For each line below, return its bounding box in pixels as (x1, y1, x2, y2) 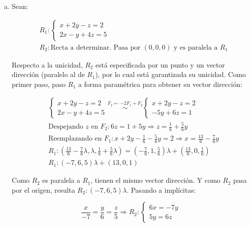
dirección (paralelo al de (11, 69, 85, 79)
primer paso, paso (11, 78, 66, 89)
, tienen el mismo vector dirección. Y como (90, 175, 221, 185)
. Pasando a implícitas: (126, 184, 196, 195)
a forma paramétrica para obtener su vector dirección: (78, 78, 243, 89)
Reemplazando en (48, 135, 102, 143)
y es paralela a (174, 44, 218, 51)
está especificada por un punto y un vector (95, 59, 225, 70)
